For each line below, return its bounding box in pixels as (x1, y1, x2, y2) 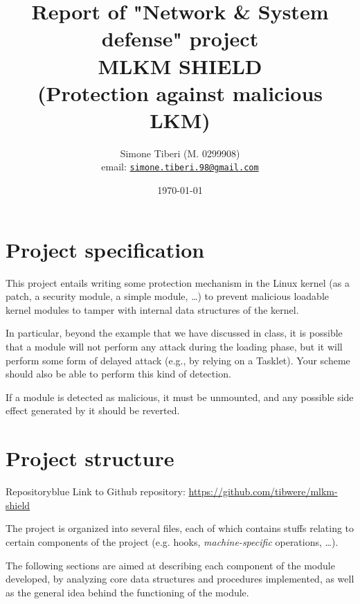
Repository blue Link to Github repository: (6, 484, 186, 499)
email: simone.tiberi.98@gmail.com (101, 159, 259, 174)
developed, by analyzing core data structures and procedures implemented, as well (6, 571, 354, 586)
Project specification (6, 235, 205, 263)
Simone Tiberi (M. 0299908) (120, 145, 240, 160)
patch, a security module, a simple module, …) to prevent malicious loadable (6, 289, 330, 303)
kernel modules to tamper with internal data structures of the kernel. (6, 302, 299, 317)
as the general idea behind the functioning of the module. (6, 585, 249, 599)
